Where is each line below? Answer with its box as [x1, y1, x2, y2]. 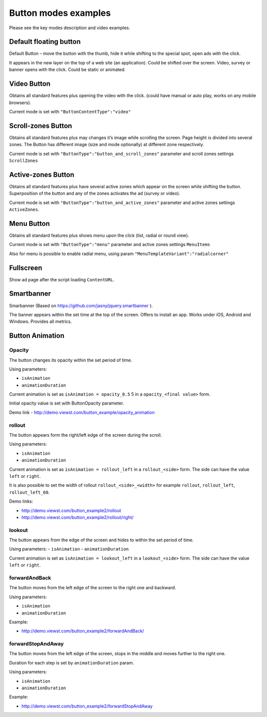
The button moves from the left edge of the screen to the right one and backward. [9, 585, 177, 591]
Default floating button [9, 38, 81, 46]
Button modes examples [9, 7, 111, 18]
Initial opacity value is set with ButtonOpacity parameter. [9, 400, 125, 406]
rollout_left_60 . [9, 489, 50, 495]
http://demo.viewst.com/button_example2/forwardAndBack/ [21, 628, 144, 634]
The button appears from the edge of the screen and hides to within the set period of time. [9, 537, 194, 543]
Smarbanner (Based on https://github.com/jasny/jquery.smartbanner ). [9, 303, 153, 308]
